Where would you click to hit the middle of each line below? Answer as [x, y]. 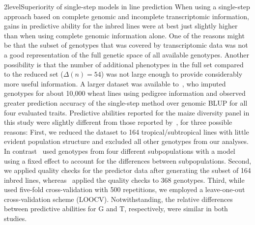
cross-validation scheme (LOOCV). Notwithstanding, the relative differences [118, 199]
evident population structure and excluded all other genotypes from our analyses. [126, 141]
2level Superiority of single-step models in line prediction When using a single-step [127, 6]
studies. [15, 218]
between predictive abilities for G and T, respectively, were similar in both [116, 209]
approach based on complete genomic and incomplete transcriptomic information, [127, 16]
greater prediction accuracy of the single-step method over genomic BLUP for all [126, 102]
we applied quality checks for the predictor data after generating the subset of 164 [127, 170]
